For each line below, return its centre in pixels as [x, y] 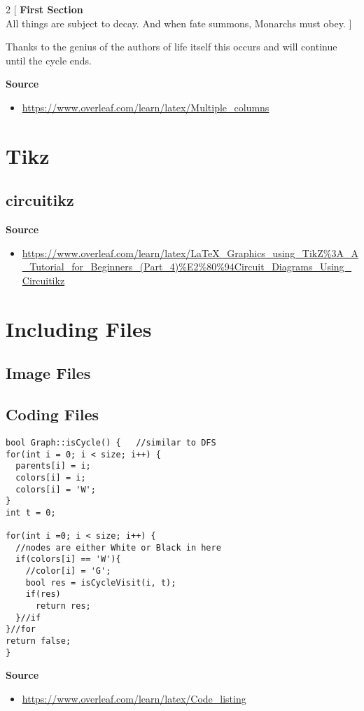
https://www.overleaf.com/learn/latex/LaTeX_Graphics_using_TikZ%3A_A [190, 253]
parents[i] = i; [53, 466]
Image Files [48, 373]
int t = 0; [31, 512]
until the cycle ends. [49, 60]
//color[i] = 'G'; [68, 571]
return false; [38, 641]
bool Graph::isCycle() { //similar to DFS [111, 442]
